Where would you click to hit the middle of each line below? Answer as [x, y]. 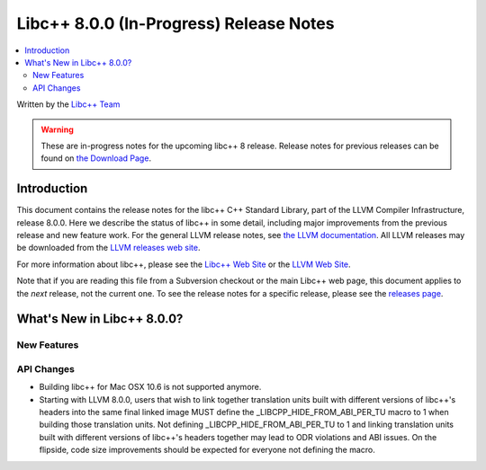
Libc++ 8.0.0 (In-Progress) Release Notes [175, 23]
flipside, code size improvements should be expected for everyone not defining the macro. [207, 450]
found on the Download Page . [96, 158]
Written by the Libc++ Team [68, 104]
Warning [57, 129]
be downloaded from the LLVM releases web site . [108, 248]
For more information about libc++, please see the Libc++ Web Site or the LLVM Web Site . [184, 264]
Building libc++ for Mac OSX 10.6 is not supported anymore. [150, 387]
